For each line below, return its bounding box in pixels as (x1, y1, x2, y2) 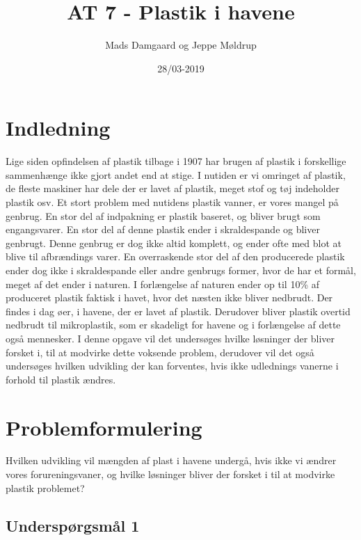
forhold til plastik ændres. (6, 372, 116, 386)
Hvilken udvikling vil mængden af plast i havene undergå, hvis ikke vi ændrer (6, 453, 337, 468)
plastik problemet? (6, 480, 85, 495)
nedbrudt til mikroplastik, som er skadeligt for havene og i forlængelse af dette (6, 317, 341, 332)
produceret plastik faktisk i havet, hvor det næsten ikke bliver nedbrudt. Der (6, 290, 333, 305)
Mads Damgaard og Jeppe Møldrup (105, 38, 257, 52)
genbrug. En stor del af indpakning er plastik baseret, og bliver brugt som (6, 208, 321, 223)
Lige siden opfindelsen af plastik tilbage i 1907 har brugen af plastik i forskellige (6, 154, 346, 168)
